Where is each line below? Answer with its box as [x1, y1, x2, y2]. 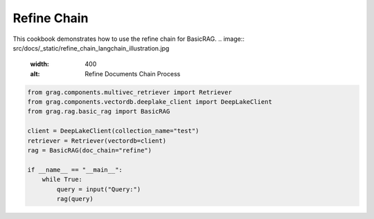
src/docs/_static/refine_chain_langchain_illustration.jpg [12, 44, 170, 52]
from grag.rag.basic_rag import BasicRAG [27, 107, 170, 116]
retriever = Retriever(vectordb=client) [27, 137, 166, 145]
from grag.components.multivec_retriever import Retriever [27, 88, 232, 96]
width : [30, 60, 50, 69]
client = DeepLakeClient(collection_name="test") [27, 127, 199, 135]
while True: [42, 175, 83, 184]
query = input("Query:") [56, 185, 141, 193]
